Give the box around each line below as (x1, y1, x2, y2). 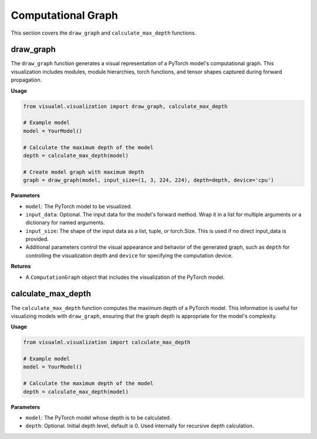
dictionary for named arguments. (25, 219, 105, 226)
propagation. (11, 76, 42, 83)
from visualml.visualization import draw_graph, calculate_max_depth (23, 103, 228, 110)
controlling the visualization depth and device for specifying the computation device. (25, 252, 233, 259)
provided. (25, 235, 49, 243)
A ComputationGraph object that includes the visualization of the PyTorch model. (25, 273, 225, 281)
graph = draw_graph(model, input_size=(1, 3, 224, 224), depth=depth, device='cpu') (23, 177, 274, 184)
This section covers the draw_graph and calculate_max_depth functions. (11, 29, 197, 36)
